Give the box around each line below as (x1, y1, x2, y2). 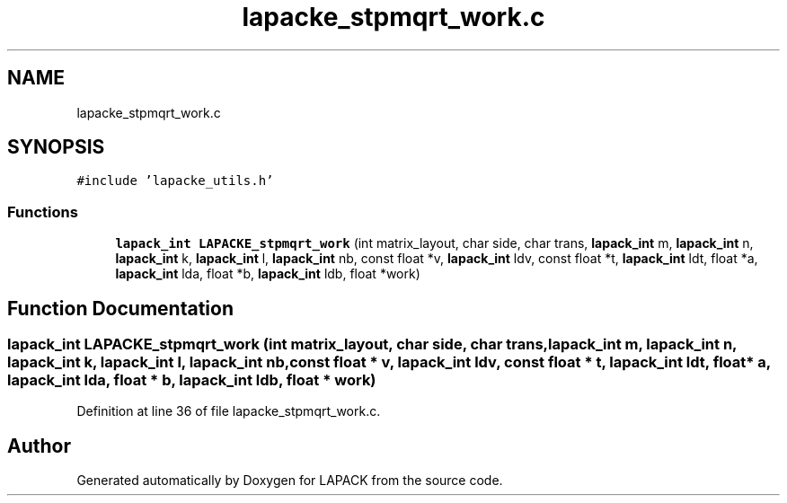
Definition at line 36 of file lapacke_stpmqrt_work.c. (76, 403, 381, 419)
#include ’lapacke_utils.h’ (76, 173, 274, 189)
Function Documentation (7, 296, 234, 320)
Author (7, 434, 71, 457)
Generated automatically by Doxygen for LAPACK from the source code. (76, 472, 503, 489)
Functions (7, 202, 78, 221)
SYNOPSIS (7, 136, 105, 159)
